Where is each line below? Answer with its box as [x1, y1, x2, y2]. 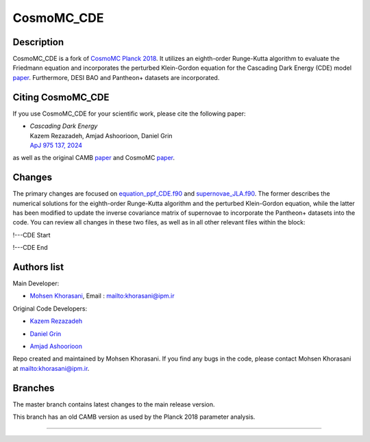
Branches [12, 382, 55, 393]
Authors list [12, 261, 64, 273]
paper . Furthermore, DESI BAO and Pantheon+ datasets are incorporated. [12, 73, 220, 81]
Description [12, 36, 64, 48]
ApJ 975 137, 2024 [29, 141, 82, 149]
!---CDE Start [12, 231, 51, 239]
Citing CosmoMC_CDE [12, 91, 110, 103]
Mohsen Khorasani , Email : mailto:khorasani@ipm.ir [29, 291, 175, 300]
